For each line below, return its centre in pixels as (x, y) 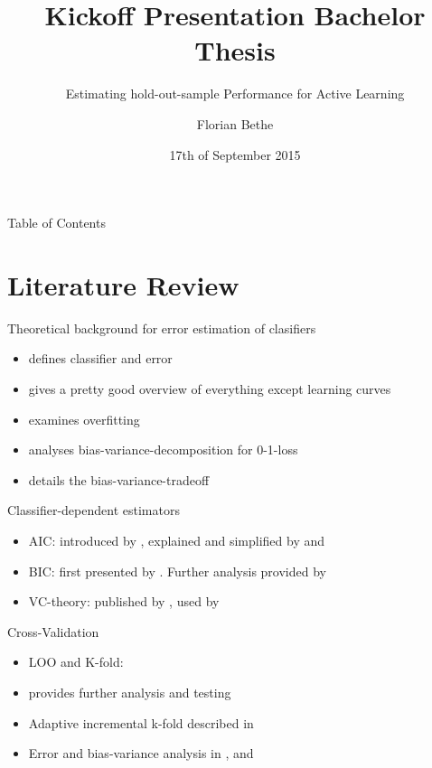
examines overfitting (84, 419)
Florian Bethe (235, 123)
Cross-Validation (53, 631)
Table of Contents (56, 223)
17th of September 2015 (235, 154)
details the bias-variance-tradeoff (119, 479)
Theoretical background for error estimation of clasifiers (162, 328)
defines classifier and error (100, 358)
